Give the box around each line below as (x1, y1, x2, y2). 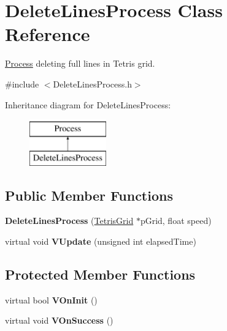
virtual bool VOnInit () (5, 293, 98, 306)
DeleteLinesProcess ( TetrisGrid (5, 214, 134, 227)
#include (5, 77, 39, 90)
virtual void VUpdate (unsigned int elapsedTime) (5, 235, 196, 248)
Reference (5, 21, 90, 46)
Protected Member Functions (5, 265, 196, 284)
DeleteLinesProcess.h (53, 77, 132, 90)
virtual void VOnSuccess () (5, 314, 113, 327)
